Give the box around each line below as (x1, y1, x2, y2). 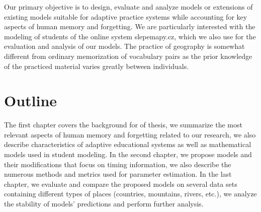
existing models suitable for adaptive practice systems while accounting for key (4, 11, 247, 22)
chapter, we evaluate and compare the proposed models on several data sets (4, 178, 237, 189)
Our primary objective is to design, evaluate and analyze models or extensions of (4, 2, 253, 12)
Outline (4, 90, 57, 111)
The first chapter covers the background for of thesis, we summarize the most (4, 119, 242, 130)
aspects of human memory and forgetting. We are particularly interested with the (4, 21, 255, 32)
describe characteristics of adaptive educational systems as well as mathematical (4, 139, 251, 150)
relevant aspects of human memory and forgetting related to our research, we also (4, 129, 256, 139)
